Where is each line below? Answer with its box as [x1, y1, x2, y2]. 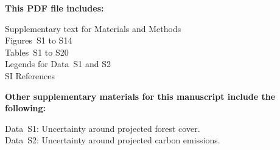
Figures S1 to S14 [5, 34, 72, 47]
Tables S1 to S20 [5, 45, 69, 58]
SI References [5, 69, 55, 82]
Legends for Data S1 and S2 [5, 57, 111, 70]
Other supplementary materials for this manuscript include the [5, 90, 276, 102]
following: [5, 102, 46, 114]
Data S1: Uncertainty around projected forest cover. [5, 122, 200, 134]
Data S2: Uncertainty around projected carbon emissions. [5, 134, 220, 146]
